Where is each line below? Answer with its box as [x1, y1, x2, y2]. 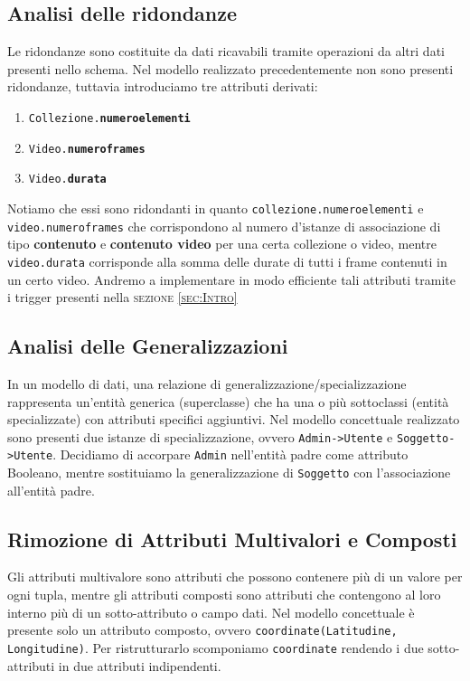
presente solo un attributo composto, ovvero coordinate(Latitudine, [7, 620, 398, 639]
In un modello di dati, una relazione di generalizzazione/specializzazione [7, 374, 407, 393]
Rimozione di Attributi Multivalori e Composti [7, 525, 457, 553]
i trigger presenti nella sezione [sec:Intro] [7, 288, 238, 307]
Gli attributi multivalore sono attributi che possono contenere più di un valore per [7, 567, 463, 586]
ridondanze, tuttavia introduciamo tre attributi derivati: [7, 77, 318, 96]
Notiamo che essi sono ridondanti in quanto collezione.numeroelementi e [7, 198, 424, 217]
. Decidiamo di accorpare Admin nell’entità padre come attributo [52, 445, 409, 464]
